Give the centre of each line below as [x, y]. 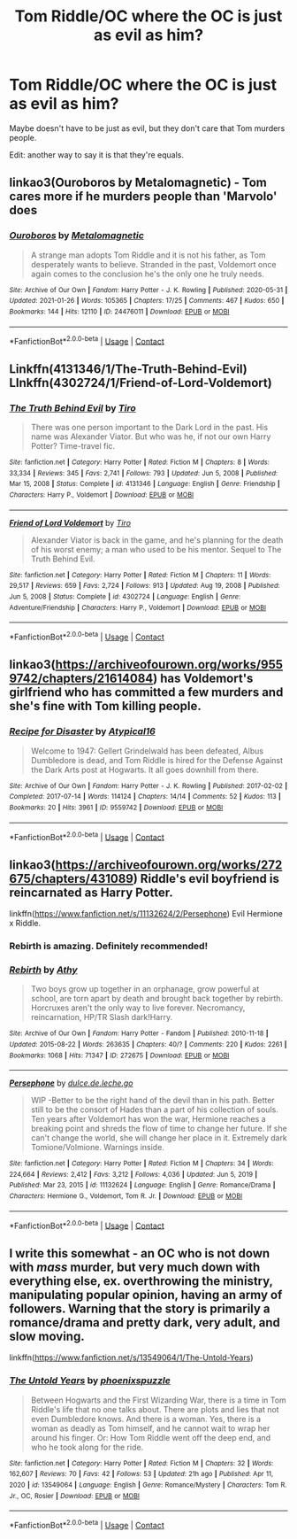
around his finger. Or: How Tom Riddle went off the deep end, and [151, 1437]
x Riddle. [25, 923]
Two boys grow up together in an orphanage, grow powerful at [145, 989]
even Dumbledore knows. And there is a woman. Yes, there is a [146, 1419]
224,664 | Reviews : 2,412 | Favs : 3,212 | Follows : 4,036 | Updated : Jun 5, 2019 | [133, 1174]
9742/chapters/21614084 [81, 679]
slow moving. [47, 1336]
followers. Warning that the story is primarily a [140, 1308]
